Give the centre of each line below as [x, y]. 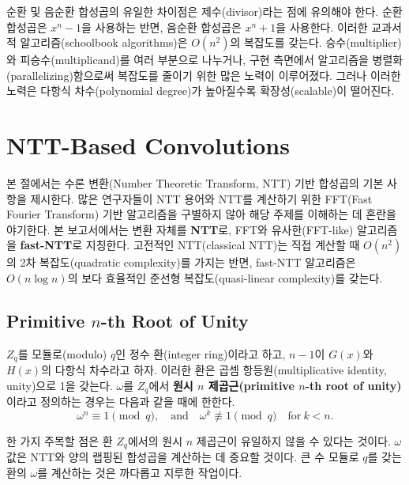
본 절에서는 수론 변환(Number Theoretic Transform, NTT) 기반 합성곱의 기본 [195, 183]
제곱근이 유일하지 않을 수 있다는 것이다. [293, 441]
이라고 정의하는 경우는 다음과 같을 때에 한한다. [121, 402]
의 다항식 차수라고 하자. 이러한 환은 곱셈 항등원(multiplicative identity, [214, 370]
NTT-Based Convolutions [148, 145]
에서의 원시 [155, 441]
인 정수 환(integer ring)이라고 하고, [201, 353]
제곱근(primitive [251, 385]
